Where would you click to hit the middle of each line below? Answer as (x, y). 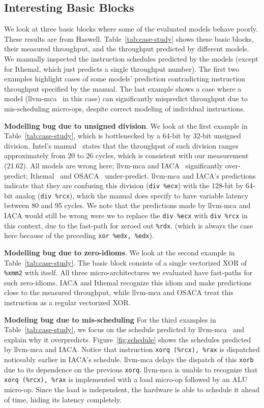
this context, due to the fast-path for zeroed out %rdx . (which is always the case (129, 225)
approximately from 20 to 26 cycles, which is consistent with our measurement (126, 155)
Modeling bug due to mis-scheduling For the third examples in (110, 319)
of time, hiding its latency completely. (63, 399)
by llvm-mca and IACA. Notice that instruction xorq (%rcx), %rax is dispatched (132, 349)
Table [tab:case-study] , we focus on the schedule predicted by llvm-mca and (124, 329)
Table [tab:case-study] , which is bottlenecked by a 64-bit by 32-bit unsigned (123, 136)
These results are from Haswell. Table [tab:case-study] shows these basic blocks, (129, 38)
